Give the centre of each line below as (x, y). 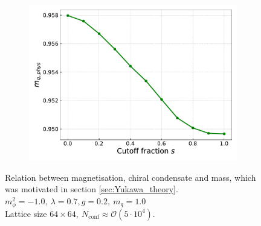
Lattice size (26, 213)
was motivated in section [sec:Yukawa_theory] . (92, 189)
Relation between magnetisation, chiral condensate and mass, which (130, 177)
